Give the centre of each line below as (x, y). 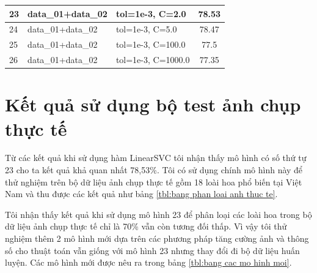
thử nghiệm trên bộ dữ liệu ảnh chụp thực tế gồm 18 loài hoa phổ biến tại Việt (154, 181)
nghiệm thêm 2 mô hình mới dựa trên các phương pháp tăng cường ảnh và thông (157, 238)
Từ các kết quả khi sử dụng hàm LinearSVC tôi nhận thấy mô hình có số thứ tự (156, 158)
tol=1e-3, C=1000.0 (153, 60)
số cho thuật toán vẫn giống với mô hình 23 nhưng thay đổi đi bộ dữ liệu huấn (152, 250)
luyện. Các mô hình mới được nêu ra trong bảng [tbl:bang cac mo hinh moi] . (148, 262)
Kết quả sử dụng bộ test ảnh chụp (153, 104)
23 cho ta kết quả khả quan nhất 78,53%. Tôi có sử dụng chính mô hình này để (154, 170)
